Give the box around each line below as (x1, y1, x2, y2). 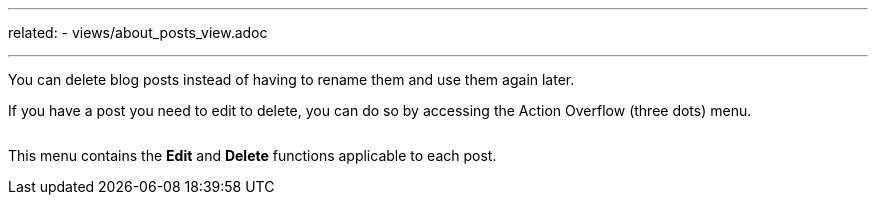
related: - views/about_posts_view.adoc (8, 24, 268, 41)
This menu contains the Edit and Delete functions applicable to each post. (8, 147, 497, 164)
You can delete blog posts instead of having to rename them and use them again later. (8, 71, 575, 88)
